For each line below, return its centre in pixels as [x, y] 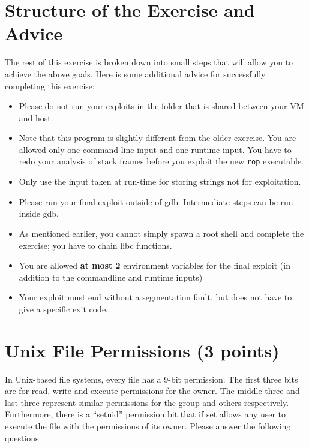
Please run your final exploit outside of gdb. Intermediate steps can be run [156, 201]
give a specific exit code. [64, 309]
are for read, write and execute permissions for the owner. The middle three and [152, 391]
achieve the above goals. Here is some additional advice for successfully [135, 73]
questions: [23, 438]
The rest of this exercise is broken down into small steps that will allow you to [149, 62]
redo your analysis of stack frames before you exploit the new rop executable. [161, 161]
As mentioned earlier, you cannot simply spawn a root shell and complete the [161, 233]
